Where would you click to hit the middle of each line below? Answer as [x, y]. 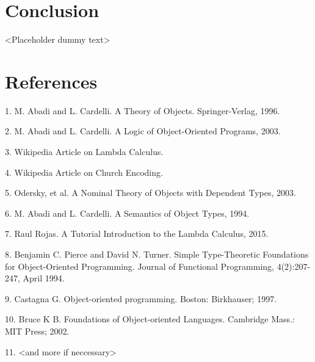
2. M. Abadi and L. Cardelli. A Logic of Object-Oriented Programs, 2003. [143, 131]
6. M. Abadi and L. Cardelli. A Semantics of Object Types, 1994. [127, 213]
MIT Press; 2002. [37, 331]
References [51, 81]
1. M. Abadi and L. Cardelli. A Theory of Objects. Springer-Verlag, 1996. [143, 110]
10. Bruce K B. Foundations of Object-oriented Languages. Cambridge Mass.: [150, 319]
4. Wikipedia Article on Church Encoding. [84, 172]
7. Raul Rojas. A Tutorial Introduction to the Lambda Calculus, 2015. [137, 233]
